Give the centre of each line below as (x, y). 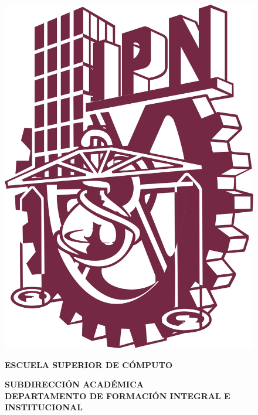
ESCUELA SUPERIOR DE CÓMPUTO (89, 364)
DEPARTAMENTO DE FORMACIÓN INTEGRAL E (118, 395)
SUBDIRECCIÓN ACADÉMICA (74, 384)
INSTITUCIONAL (44, 407)
